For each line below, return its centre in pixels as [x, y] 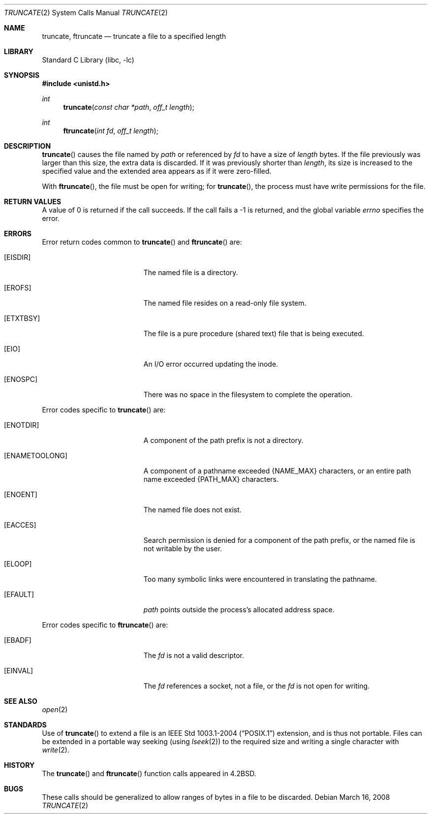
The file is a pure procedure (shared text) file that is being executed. [254, 333]
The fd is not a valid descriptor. [194, 655]
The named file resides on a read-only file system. [225, 303]
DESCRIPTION [28, 146]
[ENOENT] [21, 494]
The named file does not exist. [192, 510]
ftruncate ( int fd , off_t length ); [111, 131]
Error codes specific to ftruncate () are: [105, 625]
